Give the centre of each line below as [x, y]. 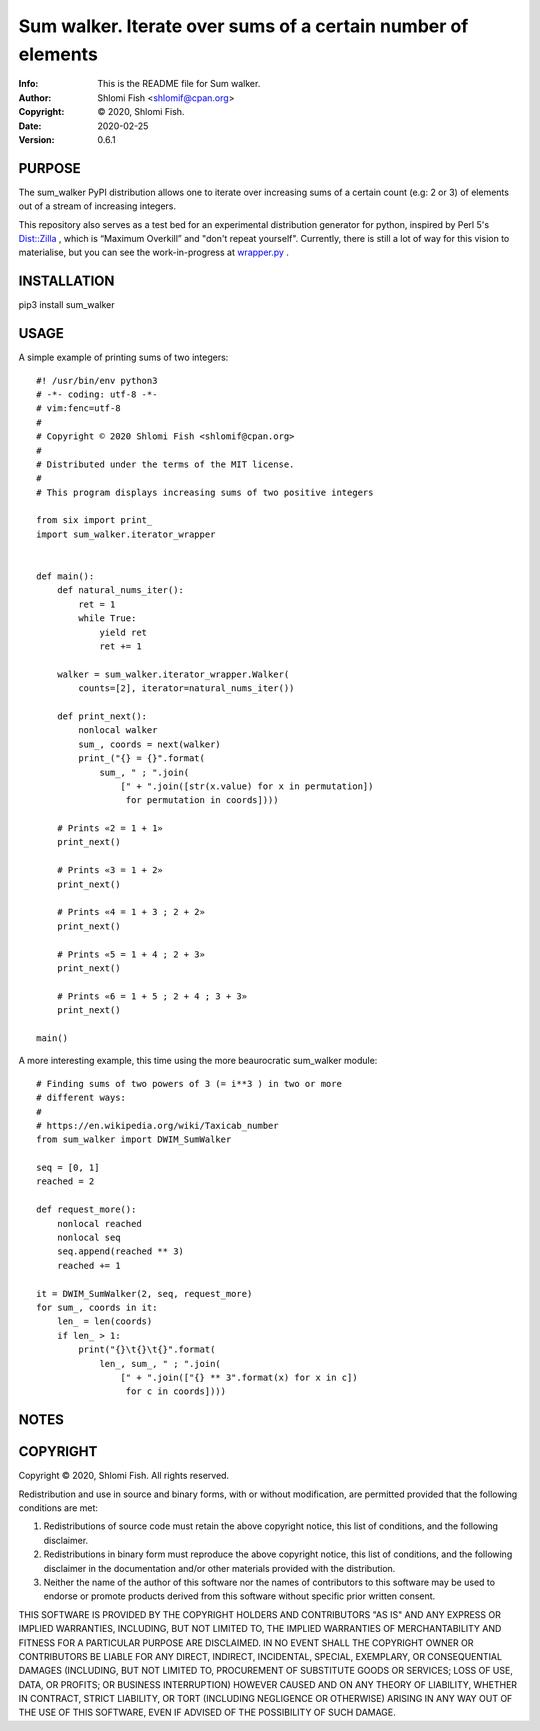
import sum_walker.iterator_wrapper [126, 534]
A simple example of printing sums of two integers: [123, 357]
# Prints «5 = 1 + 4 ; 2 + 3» [130, 954]
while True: [107, 618]
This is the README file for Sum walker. [179, 84]
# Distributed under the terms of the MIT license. [165, 464]
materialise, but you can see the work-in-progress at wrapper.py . [154, 252]
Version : [36, 139]
